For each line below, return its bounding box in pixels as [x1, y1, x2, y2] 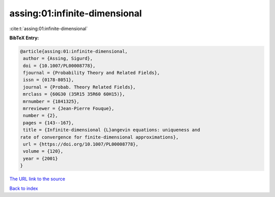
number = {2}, [23, 113, 58, 118]
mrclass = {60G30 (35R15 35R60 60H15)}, [23, 91, 125, 97]
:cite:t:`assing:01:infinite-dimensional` [9, 26, 88, 32]
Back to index [9, 185, 38, 191]
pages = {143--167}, [23, 120, 74, 126]
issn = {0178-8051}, [23, 77, 74, 83]
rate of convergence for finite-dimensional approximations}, [20, 134, 179, 140]
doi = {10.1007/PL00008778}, [23, 63, 96, 68]
